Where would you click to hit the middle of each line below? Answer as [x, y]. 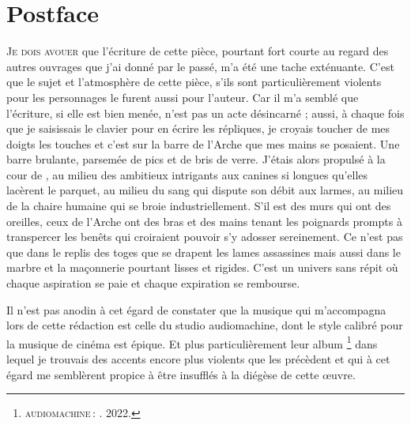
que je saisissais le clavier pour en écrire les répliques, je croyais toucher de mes [198, 128]
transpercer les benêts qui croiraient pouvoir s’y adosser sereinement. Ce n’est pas [205, 237]
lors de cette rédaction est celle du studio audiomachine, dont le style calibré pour [205, 325]
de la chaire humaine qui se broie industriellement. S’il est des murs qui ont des [199, 206]
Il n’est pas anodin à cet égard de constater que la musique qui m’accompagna [196, 309]
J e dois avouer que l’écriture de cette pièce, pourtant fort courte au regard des [198, 51]
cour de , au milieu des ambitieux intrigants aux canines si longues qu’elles [187, 174]
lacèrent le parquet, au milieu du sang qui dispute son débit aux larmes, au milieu [205, 190]
